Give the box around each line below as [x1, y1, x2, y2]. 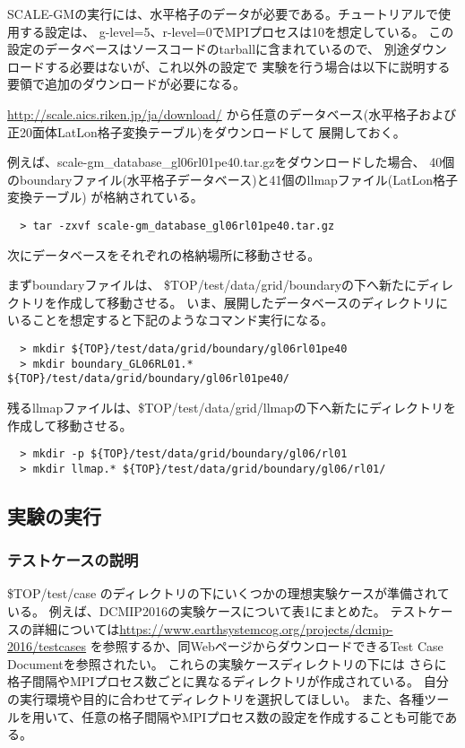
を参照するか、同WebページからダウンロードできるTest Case [90, 637, 443, 656]
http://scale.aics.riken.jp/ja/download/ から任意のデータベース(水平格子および [7, 104, 457, 123]
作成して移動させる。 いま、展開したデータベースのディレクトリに [56, 292, 448, 311]
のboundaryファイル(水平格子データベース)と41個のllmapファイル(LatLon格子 [7, 170, 459, 188]
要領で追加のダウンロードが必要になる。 [7, 74, 245, 93]
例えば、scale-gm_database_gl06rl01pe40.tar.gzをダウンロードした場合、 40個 [7, 152, 455, 171]
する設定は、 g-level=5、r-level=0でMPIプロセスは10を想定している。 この [19, 22, 454, 40]
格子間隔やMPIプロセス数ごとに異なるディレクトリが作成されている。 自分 [7, 672, 449, 691]
